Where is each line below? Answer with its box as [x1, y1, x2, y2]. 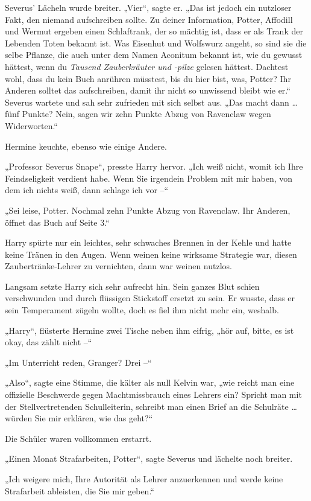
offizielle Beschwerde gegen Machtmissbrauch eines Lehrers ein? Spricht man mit [5, 388, 302, 401]
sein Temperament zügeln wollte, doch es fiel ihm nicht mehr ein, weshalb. [5, 304, 279, 316]
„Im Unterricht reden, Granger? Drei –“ [5, 356, 152, 368]
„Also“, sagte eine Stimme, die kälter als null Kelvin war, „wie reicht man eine [5, 376, 295, 389]
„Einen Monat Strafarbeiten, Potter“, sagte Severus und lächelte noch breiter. [5, 452, 293, 465]
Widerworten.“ [5, 119, 58, 132]
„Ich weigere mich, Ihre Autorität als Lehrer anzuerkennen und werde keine [5, 473, 283, 485]
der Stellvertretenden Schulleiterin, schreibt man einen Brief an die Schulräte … [5, 400, 297, 412]
